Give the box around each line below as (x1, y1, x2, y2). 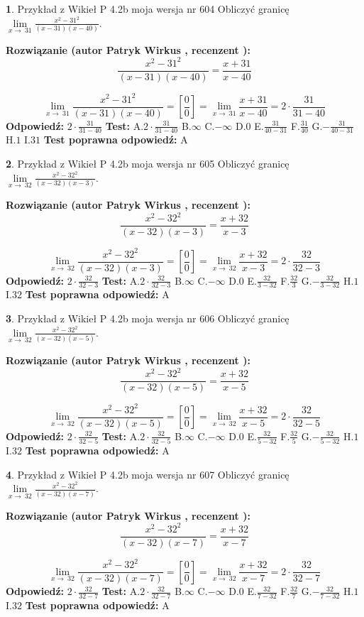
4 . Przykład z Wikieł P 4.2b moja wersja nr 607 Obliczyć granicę (6, 466, 289, 481)
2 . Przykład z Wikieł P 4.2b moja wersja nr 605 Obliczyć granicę (6, 156, 289, 171)
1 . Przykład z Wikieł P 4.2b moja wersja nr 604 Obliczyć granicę (6, 1, 289, 16)
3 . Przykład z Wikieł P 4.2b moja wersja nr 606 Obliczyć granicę (6, 311, 289, 326)
